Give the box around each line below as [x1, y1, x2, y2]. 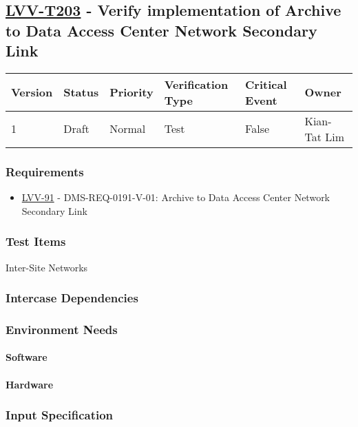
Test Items [6, 233, 66, 250]
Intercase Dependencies [6, 289, 138, 306]
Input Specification [6, 406, 114, 424]
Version [11, 84, 53, 101]
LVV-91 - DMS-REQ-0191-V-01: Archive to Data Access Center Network [21, 190, 330, 205]
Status [63, 84, 99, 101]
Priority [109, 84, 154, 101]
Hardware [6, 377, 54, 391]
